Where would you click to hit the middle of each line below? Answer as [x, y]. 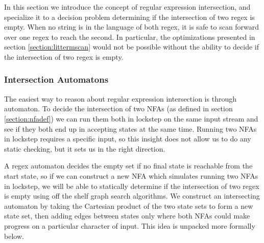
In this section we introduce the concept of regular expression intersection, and [127, 7]
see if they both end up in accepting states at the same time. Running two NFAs [130, 128]
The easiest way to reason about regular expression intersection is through [120, 98]
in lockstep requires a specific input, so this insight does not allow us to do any [128, 139]
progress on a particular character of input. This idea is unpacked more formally [130, 225]
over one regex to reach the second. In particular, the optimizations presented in [130, 37]
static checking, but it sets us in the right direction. [85, 148]
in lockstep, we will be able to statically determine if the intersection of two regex [132, 186]
